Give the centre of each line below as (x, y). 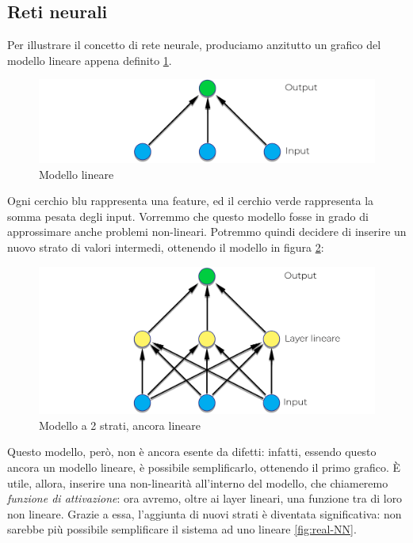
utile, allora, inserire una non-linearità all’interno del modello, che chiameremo (198, 482)
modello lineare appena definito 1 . (90, 60)
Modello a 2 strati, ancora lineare (120, 425)
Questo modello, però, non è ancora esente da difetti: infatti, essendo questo (192, 452)
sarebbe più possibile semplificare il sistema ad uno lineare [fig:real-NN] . (182, 529)
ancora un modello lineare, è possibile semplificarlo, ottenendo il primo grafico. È (204, 467)
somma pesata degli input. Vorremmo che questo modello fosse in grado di (188, 216)
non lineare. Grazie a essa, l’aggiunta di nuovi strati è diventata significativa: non (205, 513)
